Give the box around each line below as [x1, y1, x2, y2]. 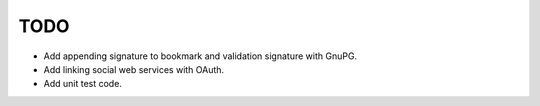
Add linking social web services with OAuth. [43, 63, 225, 75]
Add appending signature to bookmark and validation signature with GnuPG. [43, 50, 358, 62]
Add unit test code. [43, 78, 122, 90]
